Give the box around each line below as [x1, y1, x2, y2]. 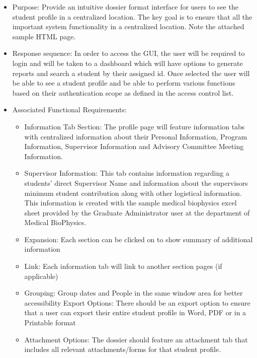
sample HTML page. [12, 31, 76, 41]
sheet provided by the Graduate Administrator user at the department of [24, 207, 250, 218]
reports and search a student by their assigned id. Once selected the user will [12, 67, 250, 78]
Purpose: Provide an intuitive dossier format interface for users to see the [12, 2, 238, 12]
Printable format [24, 317, 76, 328]
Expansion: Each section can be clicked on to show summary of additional [24, 234, 253, 244]
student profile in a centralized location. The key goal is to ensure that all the [12, 11, 252, 22]
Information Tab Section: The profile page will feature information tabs [24, 121, 245, 131]
